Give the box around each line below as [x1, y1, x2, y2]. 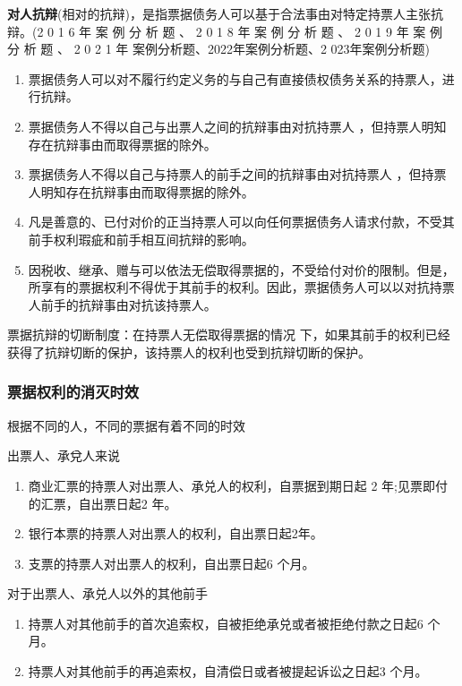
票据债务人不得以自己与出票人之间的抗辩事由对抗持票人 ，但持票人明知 [28, 116, 447, 135]
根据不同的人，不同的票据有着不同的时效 [7, 416, 245, 434]
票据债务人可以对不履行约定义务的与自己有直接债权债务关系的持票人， [28, 69, 442, 88]
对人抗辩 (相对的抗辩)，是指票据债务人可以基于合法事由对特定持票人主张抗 [7, 4, 443, 22]
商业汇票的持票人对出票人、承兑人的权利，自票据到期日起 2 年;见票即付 [28, 476, 449, 494]
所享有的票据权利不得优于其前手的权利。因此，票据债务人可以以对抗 [28, 278, 430, 296]
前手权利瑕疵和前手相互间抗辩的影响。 [28, 229, 254, 248]
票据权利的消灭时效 [7, 381, 140, 403]
